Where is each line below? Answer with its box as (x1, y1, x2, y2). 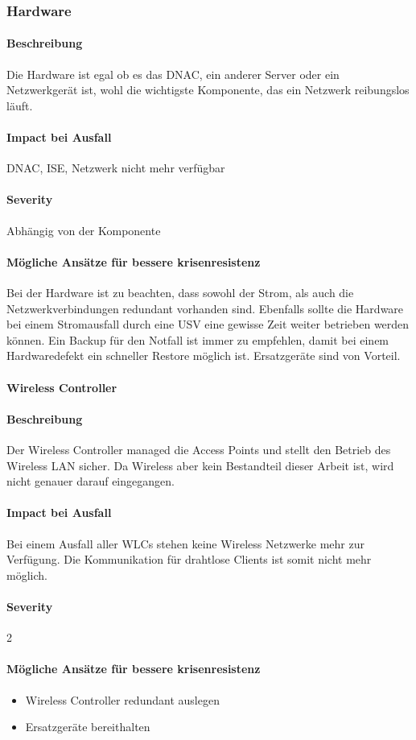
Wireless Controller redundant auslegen (25, 691, 220, 708)
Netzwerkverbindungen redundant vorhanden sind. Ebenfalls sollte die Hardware (6, 300, 404, 316)
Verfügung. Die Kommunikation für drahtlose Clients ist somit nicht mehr (6, 551, 372, 568)
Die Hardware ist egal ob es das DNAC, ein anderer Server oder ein (6, 65, 340, 82)
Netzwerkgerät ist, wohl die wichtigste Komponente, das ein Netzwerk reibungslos (6, 81, 410, 98)
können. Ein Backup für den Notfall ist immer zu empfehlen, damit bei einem (6, 331, 389, 348)
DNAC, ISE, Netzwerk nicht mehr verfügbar (6, 159, 225, 176)
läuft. (6, 97, 33, 114)
